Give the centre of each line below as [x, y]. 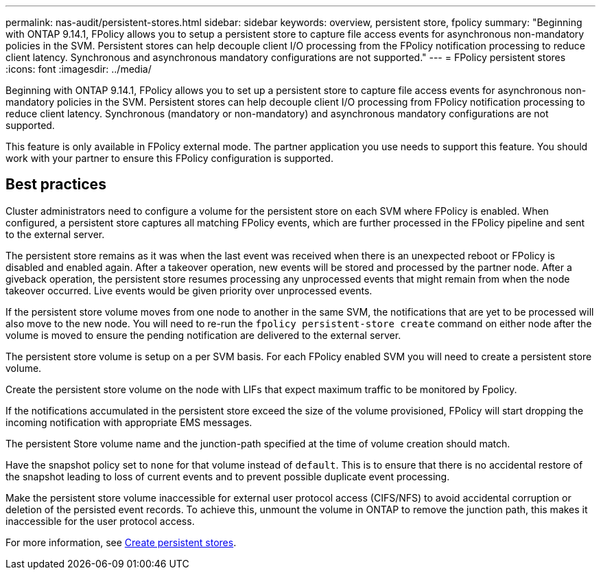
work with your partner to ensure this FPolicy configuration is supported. [169, 158]
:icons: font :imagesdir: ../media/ [79, 69]
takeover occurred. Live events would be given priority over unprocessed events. [189, 290]
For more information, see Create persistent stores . [121, 542]
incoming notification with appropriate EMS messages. [129, 422]
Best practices [56, 185]
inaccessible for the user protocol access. [100, 521]
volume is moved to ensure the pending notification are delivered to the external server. [203, 335]
